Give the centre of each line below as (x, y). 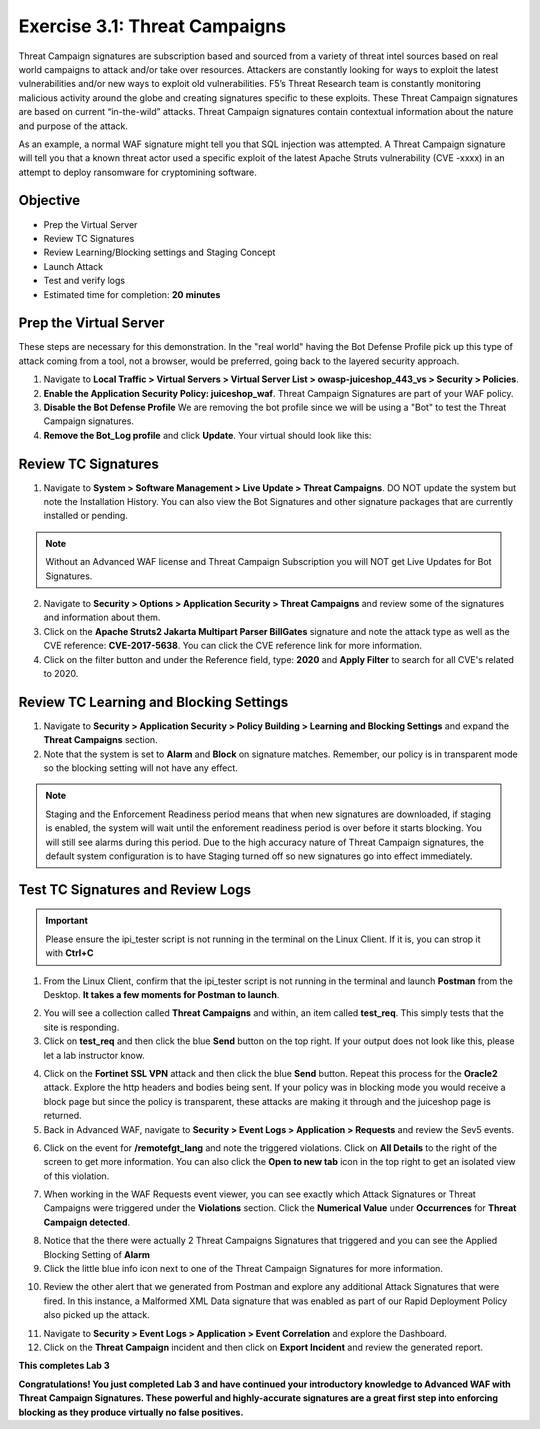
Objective (49, 200)
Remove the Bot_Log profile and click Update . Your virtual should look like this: (207, 435)
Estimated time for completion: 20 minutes (132, 294)
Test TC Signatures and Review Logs (135, 889)
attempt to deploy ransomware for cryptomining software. (137, 172)
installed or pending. (86, 516)
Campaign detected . (86, 1222)
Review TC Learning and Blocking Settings (153, 701)
